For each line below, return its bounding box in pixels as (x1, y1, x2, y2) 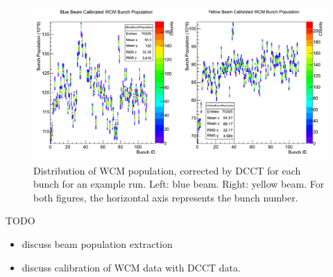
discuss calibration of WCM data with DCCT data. (22, 260, 241, 274)
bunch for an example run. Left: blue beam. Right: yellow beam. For (33, 177, 325, 191)
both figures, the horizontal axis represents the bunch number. (33, 190, 298, 204)
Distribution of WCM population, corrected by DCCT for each (33, 163, 301, 177)
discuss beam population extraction (22, 236, 173, 251)
